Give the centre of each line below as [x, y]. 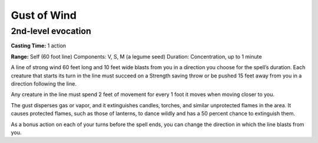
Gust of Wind [44, 15]
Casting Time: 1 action [39, 46]
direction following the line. [44, 84]
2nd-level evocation [51, 31]
